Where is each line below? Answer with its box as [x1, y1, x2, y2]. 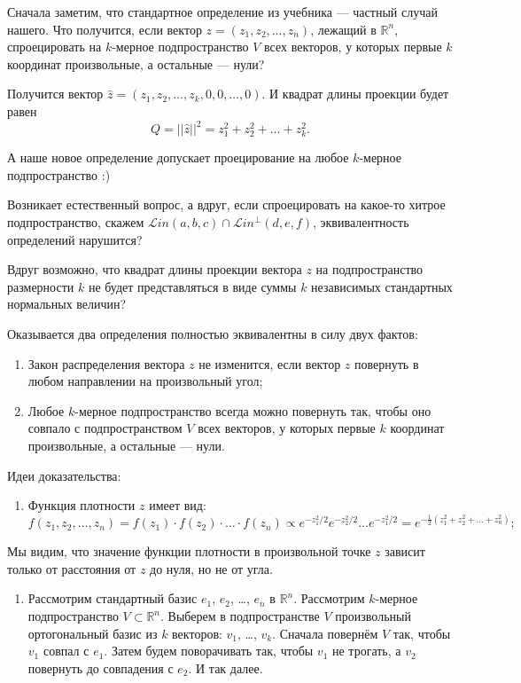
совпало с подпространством [27, 419, 183, 437]
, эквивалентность [312, 213, 409, 231]
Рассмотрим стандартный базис [27, 589, 198, 608]
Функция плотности [27, 496, 136, 514]
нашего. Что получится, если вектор [7, 20, 202, 38]
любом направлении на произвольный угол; [27, 372, 263, 390]
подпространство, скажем [7, 213, 144, 231]
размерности [7, 277, 74, 295]
